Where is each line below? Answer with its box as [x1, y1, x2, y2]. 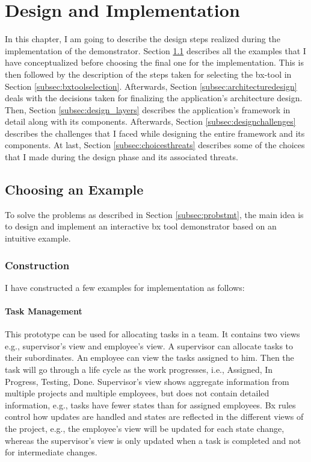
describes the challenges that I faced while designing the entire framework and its [5, 126, 305, 139]
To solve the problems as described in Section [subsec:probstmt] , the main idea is [5, 208, 304, 220]
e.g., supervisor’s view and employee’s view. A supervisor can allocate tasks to [5, 339, 294, 352]
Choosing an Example [5, 180, 144, 199]
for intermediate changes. [5, 446, 97, 458]
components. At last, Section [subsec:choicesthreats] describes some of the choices [5, 139, 305, 151]
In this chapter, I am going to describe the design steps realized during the [5, 33, 280, 45]
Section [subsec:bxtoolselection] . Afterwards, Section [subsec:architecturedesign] [5, 80, 297, 92]
